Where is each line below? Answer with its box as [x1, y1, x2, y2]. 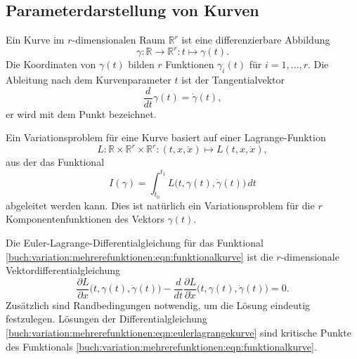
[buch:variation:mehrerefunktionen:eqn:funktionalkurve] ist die [6, 249, 273, 263]
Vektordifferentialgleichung [6, 263, 121, 278]
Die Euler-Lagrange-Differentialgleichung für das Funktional [6, 235, 264, 249]
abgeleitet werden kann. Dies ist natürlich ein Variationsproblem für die [6, 197, 315, 212]
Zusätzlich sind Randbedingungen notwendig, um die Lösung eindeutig [6, 297, 311, 312]
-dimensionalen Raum [72, 32, 165, 47]
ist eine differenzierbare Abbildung [181, 32, 330, 47]
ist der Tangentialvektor [181, 72, 285, 87]
